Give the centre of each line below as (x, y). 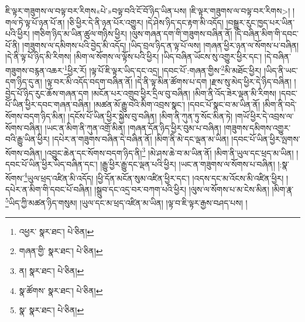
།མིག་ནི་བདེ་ (280, 105)
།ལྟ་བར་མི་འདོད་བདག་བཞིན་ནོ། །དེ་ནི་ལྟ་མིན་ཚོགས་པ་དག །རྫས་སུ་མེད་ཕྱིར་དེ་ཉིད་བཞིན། (168, 82)
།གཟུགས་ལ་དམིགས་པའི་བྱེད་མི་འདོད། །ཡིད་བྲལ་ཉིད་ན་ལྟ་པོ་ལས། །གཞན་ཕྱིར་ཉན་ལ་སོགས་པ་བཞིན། (161, 45)
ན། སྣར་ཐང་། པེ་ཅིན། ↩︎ (52, 270)
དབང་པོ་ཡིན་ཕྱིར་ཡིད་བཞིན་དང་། (52, 164)
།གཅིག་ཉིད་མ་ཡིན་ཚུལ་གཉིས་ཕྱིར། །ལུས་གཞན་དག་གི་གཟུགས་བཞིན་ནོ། (132, 34)
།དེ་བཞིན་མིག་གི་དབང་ (267, 34)
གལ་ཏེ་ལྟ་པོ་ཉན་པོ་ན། (35, 22)
